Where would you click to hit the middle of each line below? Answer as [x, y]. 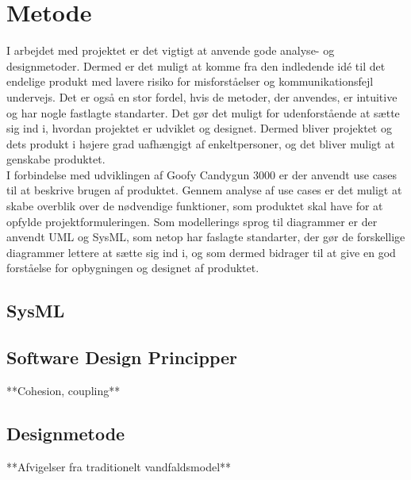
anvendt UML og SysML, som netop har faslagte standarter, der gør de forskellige [206, 237]
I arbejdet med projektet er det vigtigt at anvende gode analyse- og [171, 50]
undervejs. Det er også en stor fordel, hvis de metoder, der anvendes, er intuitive [202, 96]
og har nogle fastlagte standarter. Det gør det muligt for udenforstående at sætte [203, 112]
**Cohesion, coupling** [63, 391]
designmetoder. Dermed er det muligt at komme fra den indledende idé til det [196, 65]
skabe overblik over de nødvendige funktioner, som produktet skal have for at [195, 206]
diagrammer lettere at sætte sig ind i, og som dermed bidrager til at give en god [201, 252]
